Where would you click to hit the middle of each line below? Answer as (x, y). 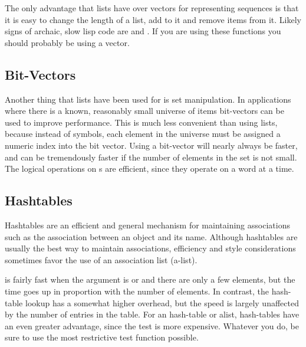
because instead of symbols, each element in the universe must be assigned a (143, 134)
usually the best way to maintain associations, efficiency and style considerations (150, 248)
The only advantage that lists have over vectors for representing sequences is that (152, 8)
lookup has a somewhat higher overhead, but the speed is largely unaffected (162, 302)
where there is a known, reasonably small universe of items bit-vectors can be (144, 111)
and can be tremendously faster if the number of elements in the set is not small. (151, 157)
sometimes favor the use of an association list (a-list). (101, 259)
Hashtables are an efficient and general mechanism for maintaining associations (147, 225)
